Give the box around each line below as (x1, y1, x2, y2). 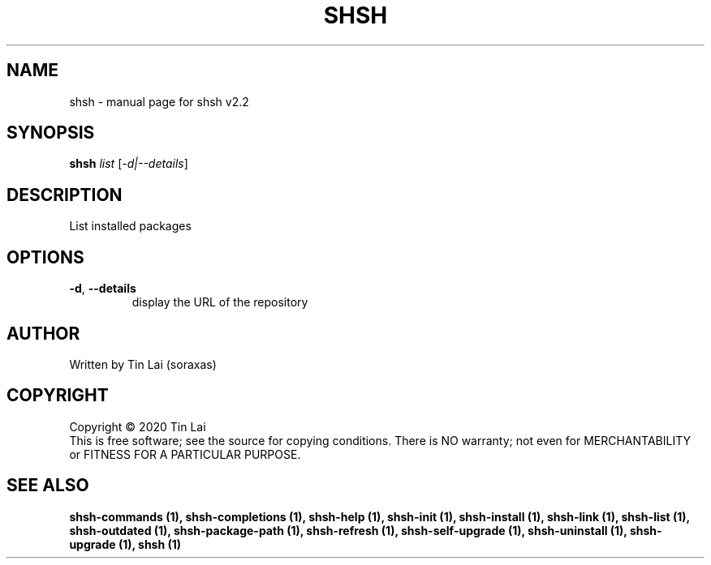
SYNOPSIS (6, 122, 95, 143)
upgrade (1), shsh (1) (69, 537, 182, 551)
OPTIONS (6, 246, 84, 268)
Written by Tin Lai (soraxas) (69, 357, 217, 371)
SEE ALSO (6, 475, 89, 496)
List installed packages (69, 219, 192, 233)
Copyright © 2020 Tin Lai (69, 419, 206, 434)
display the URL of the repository (131, 295, 308, 310)
